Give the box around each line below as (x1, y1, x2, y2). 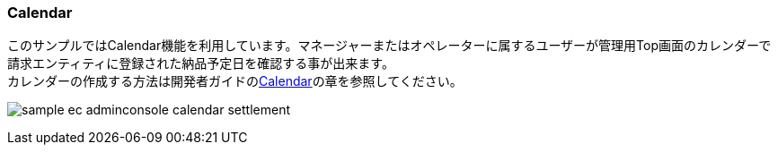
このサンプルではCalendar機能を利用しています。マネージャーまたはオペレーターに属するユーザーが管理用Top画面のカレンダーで (7, 38, 772, 54)
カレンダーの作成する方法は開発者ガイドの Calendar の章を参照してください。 (7, 73, 463, 89)
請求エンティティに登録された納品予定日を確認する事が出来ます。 (7, 55, 394, 72)
